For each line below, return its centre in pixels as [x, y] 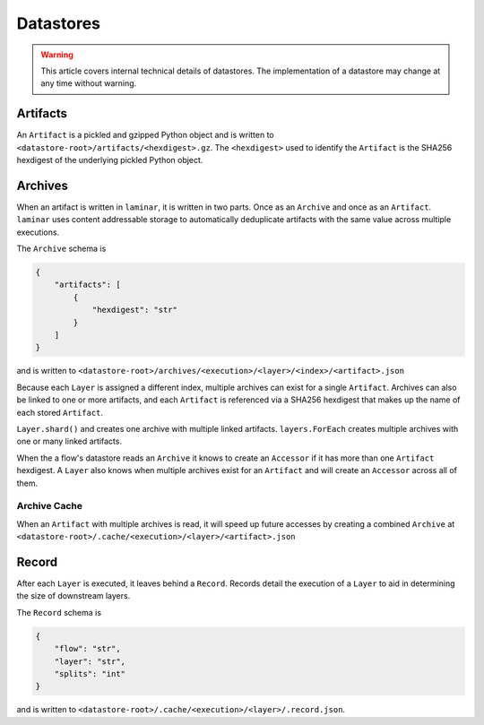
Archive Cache [50, 506]
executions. [38, 232]
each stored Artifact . [60, 412]
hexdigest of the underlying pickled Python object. [110, 160]
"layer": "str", [90, 661]
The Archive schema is [61, 249]
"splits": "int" [90, 673]
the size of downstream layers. [73, 596]
